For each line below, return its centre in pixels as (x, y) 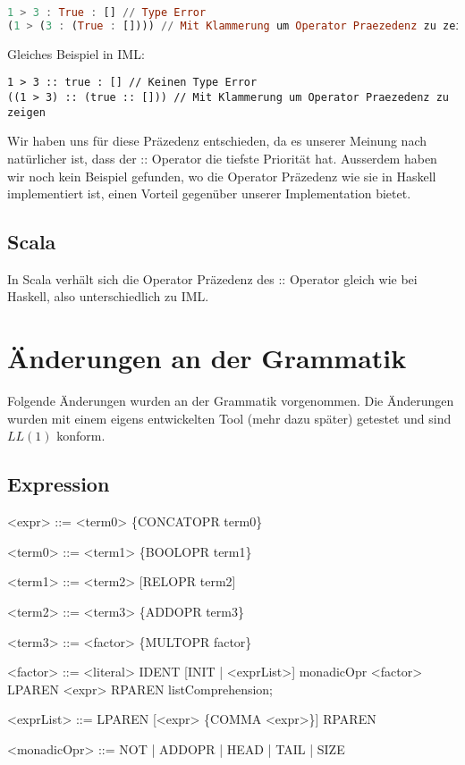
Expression (59, 484)
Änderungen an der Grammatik (207, 358)
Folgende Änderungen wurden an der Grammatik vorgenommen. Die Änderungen (231, 401)
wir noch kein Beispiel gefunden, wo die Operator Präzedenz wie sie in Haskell (222, 176)
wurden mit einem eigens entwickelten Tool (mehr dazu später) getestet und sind (229, 418)
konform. (81, 436)
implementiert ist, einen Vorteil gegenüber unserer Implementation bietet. (209, 193)
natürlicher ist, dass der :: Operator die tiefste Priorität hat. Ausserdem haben (222, 158)
